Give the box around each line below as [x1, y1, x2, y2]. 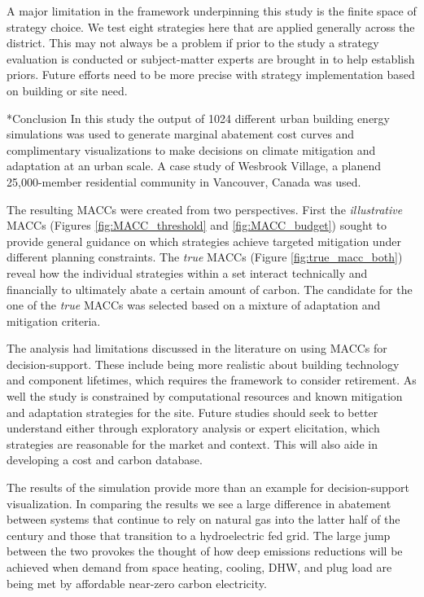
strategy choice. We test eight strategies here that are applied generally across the [7, 18, 415, 35]
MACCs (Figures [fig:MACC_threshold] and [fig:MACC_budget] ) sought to [7, 217, 387, 234]
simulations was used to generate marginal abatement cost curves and [7, 125, 355, 143]
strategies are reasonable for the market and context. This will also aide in [7, 435, 378, 452]
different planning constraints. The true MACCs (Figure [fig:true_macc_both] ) [7, 248, 403, 266]
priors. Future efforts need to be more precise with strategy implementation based [7, 66, 415, 83]
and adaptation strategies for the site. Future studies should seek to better [7, 403, 378, 420]
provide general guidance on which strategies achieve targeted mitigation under [7, 232, 401, 249]
